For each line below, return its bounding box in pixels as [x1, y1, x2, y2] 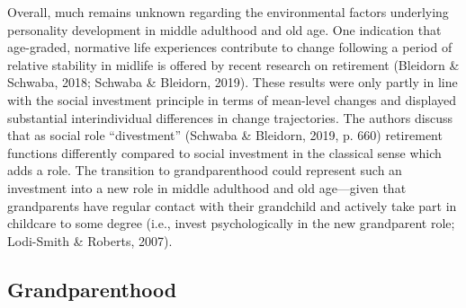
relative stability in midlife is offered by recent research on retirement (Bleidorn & [7, 55, 460, 74]
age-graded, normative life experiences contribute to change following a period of [7, 38, 453, 57]
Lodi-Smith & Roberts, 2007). [7, 231, 173, 250]
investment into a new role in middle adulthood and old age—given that [7, 178, 407, 197]
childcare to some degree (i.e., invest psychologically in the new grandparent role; [7, 214, 455, 233]
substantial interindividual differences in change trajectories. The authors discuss [7, 108, 453, 127]
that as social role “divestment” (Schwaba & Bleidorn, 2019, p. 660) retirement [7, 126, 443, 145]
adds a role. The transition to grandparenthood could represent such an [7, 161, 402, 180]
